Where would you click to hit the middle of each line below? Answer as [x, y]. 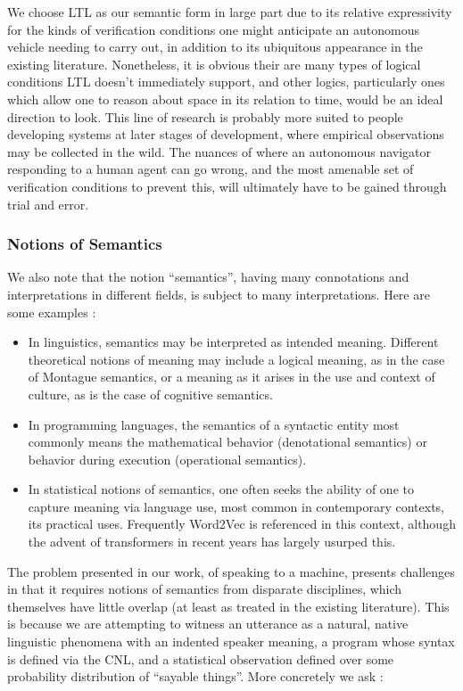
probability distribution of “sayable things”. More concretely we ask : [195, 676]
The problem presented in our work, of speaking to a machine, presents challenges [231, 571]
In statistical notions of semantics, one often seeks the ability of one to [221, 489]
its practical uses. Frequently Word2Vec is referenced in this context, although [242, 524]
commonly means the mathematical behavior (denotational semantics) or [227, 442]
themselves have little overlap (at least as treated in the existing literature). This [228, 606]
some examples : [52, 312]
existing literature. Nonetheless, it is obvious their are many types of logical [214, 64]
